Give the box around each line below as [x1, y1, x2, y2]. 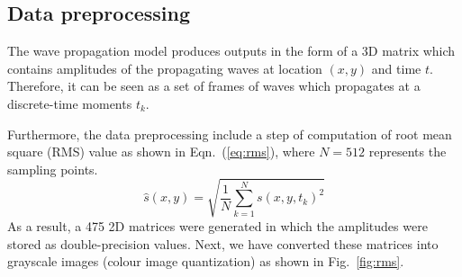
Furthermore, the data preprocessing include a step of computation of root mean [7, 124, 452, 143]
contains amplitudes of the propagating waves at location [7, 58, 322, 77]
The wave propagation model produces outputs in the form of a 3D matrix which [7, 41, 456, 60]
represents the [368, 142, 447, 161]
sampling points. [7, 159, 98, 178]
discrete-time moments [7, 94, 132, 112]
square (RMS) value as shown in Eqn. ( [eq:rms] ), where [7, 142, 315, 161]
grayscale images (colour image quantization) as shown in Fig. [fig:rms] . [7, 252, 404, 271]
